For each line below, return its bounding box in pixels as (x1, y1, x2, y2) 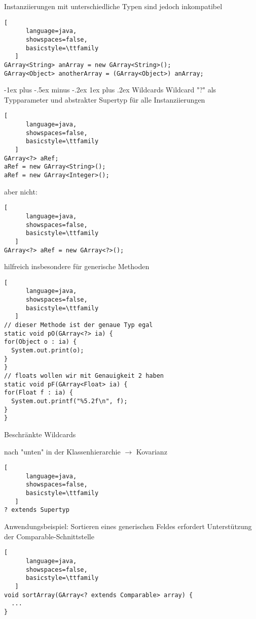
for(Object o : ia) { (4, 338, 77, 346)
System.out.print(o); (11, 347, 84, 354)
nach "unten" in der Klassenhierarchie (4, 446, 121, 457)
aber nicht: (4, 186, 38, 197)
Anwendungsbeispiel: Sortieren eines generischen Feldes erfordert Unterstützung (4, 521, 252, 532)
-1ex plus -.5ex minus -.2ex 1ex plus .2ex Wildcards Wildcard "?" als (4, 84, 216, 95)
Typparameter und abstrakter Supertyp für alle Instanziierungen (4, 94, 205, 105)
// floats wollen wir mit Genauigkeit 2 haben (4, 372, 164, 379)
